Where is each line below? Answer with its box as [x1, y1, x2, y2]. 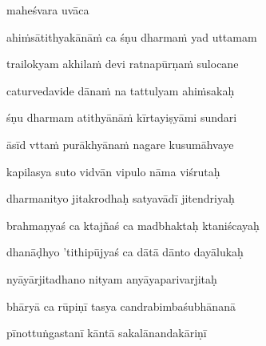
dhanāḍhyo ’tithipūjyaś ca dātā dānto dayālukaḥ [6, 243, 244, 260]
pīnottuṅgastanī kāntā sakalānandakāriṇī [6, 324, 207, 341]
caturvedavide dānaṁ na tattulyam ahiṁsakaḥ [6, 82, 235, 99]
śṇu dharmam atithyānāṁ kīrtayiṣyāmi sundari [6, 109, 237, 126]
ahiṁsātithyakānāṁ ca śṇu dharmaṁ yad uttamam [6, 28, 257, 45]
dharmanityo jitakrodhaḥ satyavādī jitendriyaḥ [6, 190, 235, 207]
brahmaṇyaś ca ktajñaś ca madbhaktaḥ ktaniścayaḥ [6, 216, 260, 233]
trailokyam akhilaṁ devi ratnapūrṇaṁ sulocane [6, 55, 239, 72]
